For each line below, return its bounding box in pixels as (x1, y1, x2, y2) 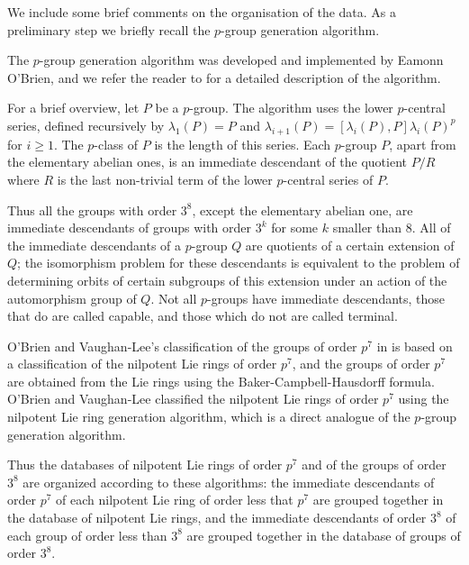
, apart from (389, 134, 456, 153)
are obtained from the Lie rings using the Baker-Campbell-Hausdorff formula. (7, 371, 435, 390)
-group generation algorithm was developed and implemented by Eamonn (39, 50, 444, 69)
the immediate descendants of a (7, 235, 182, 254)
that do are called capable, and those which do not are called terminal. (7, 306, 398, 325)
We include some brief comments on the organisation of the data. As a (7, 3, 397, 21)
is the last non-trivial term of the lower (57, 169, 273, 188)
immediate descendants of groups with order (7, 218, 252, 237)
